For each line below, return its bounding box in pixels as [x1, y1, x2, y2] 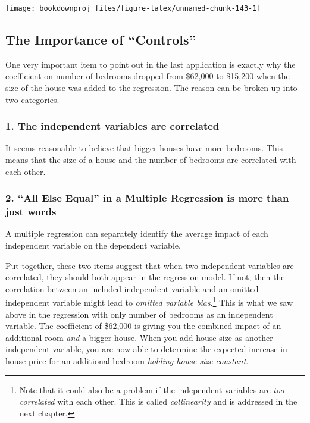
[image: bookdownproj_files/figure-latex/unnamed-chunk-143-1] [5, 4, 261, 12]
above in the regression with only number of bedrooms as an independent [5, 308, 273, 320]
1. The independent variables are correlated [5, 118, 220, 133]
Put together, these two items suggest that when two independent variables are [5, 259, 294, 271]
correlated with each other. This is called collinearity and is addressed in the [19, 395, 298, 408]
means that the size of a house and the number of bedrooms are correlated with [5, 153, 296, 166]
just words [5, 204, 57, 219]
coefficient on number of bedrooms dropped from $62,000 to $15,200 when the [5, 70, 290, 82]
